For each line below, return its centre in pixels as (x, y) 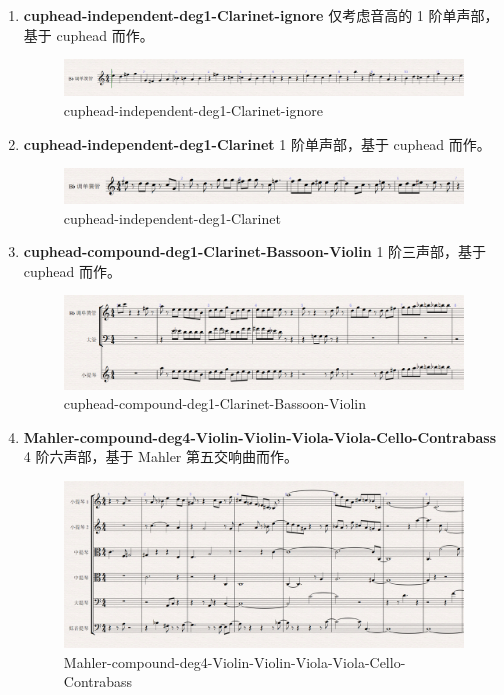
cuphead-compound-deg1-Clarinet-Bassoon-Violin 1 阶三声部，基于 (255, 251)
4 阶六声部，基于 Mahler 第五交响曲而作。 (160, 456)
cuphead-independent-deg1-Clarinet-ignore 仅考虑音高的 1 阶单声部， (261, 15)
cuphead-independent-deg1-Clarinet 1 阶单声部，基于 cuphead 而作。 (257, 143)
